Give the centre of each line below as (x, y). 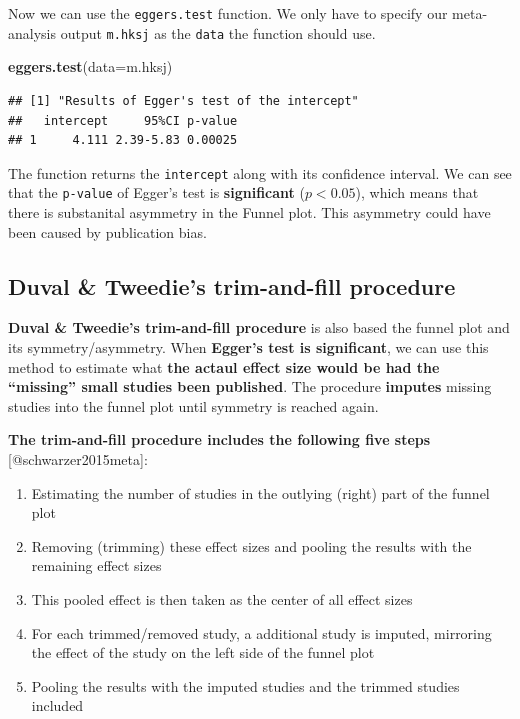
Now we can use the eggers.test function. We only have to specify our (228, 13)
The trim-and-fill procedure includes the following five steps (219, 439)
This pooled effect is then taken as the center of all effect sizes (222, 598)
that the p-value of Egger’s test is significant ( (156, 192)
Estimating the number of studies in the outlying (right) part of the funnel (260, 492)
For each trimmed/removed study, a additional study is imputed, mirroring (261, 632)
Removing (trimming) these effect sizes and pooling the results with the (251, 545)
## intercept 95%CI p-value (123, 120)
